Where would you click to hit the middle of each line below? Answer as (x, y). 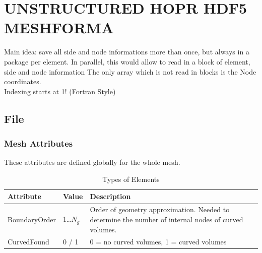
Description (110, 196)
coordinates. (23, 81)
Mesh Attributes (39, 143)
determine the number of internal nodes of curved (167, 219)
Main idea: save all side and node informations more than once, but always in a (127, 52)
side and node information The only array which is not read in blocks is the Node (130, 71)
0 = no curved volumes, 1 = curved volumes (158, 242)
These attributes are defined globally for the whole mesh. (92, 162)
